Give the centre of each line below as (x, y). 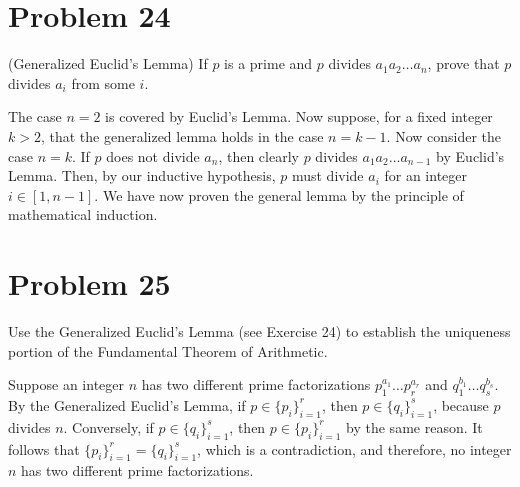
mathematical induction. (83, 214)
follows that (44, 448)
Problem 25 (89, 283)
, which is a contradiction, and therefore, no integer (354, 448)
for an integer (426, 175)
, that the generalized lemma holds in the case (182, 135)
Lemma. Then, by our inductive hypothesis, (142, 175)
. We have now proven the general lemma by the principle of (279, 194)
